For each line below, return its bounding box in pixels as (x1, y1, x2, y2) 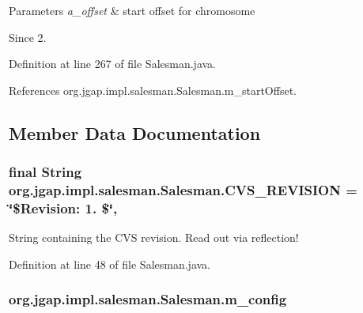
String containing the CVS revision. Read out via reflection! (9, 229, 299, 246)
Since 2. (9, 28, 47, 45)
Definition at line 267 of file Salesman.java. (9, 55, 217, 72)
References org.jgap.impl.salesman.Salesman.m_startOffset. (9, 81, 297, 98)
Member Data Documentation (9, 120, 261, 145)
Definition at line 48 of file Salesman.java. (9, 255, 211, 272)
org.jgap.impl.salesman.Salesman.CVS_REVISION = (9, 180, 357, 199)
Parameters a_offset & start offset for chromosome (9, 2, 255, 18)
